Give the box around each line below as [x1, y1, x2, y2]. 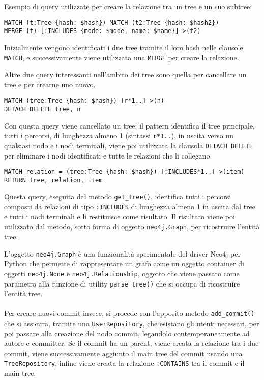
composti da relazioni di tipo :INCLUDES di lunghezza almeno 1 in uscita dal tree [4, 201, 256, 212]
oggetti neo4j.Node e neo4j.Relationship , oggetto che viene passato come [4, 268, 240, 278]
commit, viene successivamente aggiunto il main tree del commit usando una [4, 347, 243, 358]
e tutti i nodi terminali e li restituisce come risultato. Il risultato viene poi [4, 211, 235, 221]
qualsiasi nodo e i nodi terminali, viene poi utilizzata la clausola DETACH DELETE [4, 140, 253, 150]
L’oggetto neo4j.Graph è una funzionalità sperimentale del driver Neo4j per [4, 248, 241, 259]
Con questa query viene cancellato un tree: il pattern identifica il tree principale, [4, 120, 255, 131]
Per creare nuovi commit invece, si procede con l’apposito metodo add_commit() [4, 308, 255, 319]
